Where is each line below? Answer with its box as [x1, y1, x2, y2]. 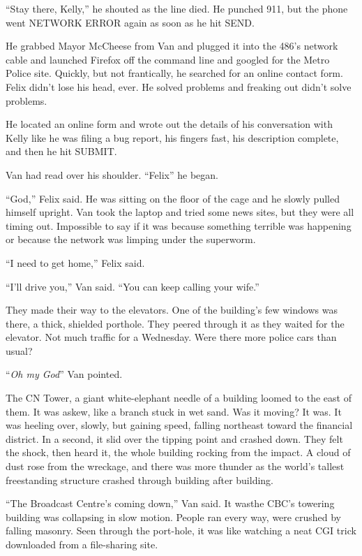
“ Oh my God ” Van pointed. [6, 367, 123, 381]
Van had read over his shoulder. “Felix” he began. [6, 167, 218, 182]
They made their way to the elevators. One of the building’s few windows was [6, 302, 338, 317]
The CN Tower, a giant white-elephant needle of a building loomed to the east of [6, 390, 352, 405]
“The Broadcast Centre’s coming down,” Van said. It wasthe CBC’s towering [6, 496, 335, 511]
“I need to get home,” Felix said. [6, 255, 145, 270]
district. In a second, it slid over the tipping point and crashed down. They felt [6, 431, 343, 446]
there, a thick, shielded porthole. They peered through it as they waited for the [6, 316, 345, 330]
